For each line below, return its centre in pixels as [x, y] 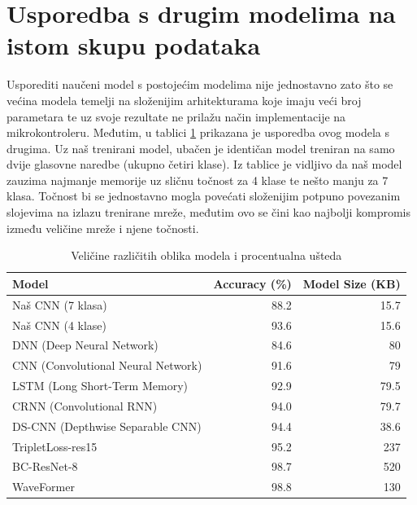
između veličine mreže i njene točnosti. [103, 228]
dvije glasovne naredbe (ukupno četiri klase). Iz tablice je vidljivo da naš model [204, 164]
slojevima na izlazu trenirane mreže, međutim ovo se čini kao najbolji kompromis [208, 212]
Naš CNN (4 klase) [60, 325]
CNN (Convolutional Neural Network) [107, 365]
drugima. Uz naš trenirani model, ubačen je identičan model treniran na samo [201, 148]
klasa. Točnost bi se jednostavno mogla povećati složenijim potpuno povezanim [204, 196]
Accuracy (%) [252, 283]
